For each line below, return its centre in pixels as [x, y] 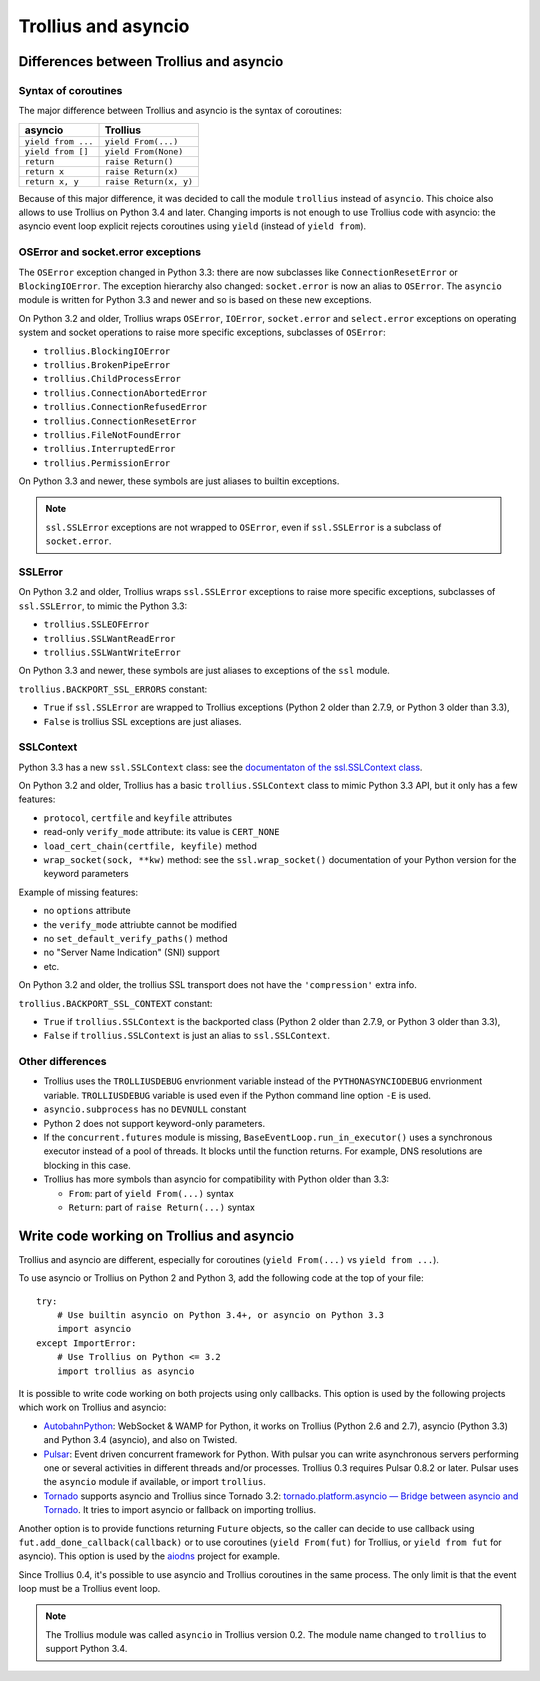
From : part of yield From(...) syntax [151, 1193]
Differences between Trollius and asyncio [151, 61]
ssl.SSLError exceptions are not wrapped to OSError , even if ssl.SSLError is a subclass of [243, 527]
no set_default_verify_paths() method [135, 938]
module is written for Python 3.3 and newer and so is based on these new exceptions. [195, 300]
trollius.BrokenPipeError [107, 364]
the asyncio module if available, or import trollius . [155, 1482]
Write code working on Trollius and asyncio [156, 1235]
